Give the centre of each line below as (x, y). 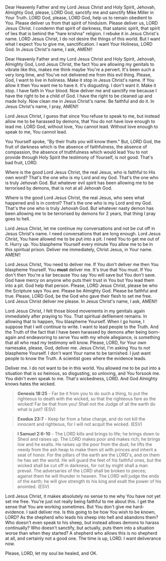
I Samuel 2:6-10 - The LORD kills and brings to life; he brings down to (88, 434)
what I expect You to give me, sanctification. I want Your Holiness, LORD (79, 44)
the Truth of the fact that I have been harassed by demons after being (76, 332)
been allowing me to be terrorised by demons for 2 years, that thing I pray (81, 213)
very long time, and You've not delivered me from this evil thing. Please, (79, 75)
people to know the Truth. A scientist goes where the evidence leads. (76, 358)
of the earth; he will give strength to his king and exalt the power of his (89, 481)
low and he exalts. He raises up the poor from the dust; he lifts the (85, 444)
